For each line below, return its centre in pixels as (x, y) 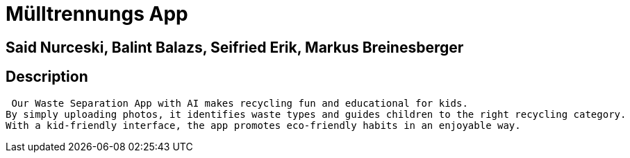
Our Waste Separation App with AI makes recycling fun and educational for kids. (240, 103)
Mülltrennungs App (97, 14)
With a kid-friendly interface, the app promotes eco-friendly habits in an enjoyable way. (263, 125)
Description (47, 77)
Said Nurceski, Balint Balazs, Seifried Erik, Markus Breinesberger (235, 47)
